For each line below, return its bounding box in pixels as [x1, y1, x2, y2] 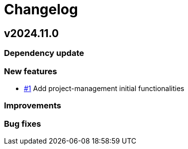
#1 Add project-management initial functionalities [24, 84, 185, 93]
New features [4, 66, 57, 76]
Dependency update [4, 48, 84, 58]
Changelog [4, 1, 78, 18]
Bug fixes [4, 118, 41, 129]
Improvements [4, 100, 61, 111]
